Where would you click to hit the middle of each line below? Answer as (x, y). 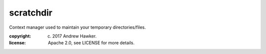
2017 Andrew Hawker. (75, 36)
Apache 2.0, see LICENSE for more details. (91, 43)
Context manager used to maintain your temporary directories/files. (78, 27)
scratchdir (31, 13)
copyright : (20, 36)
